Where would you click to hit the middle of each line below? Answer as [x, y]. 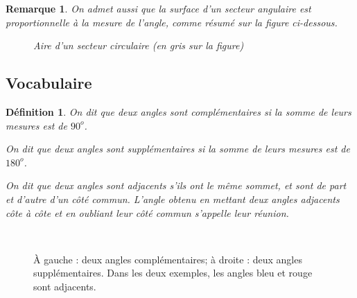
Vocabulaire [49, 83]
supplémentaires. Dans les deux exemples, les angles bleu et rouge [173, 273]
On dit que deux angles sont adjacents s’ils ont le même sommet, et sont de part [176, 185]
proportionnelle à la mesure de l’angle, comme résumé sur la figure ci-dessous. [172, 22]
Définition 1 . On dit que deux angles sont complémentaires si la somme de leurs [178, 111]
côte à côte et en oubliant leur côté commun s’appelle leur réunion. [147, 212]
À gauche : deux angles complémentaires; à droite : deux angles [168, 259]
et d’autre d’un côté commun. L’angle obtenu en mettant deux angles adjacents [173, 199]
